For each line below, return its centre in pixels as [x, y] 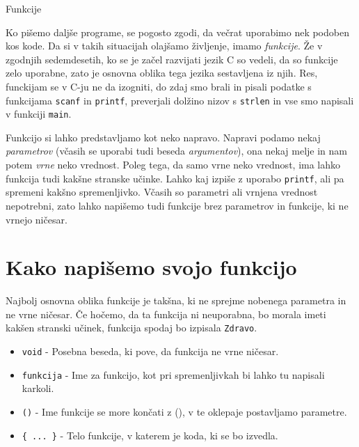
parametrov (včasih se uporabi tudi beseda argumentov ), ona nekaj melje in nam [176, 151]
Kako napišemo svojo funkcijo [151, 267]
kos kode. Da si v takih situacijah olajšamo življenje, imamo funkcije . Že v [164, 46]
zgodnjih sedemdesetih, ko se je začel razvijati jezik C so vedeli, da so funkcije [172, 59]
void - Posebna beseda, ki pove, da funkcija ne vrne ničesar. [150, 351]
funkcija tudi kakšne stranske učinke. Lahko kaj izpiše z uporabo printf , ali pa [175, 178]
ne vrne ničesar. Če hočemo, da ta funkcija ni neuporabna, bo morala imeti [166, 314]
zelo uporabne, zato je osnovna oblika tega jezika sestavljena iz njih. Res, [162, 73]
